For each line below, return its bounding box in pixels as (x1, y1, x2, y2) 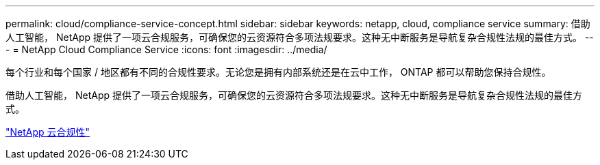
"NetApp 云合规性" (5, 126, 90, 138)
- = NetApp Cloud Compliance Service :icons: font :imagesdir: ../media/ (5, 44, 327, 55)
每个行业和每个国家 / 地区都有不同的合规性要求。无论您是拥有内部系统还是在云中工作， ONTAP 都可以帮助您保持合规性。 (5, 66, 551, 78)
